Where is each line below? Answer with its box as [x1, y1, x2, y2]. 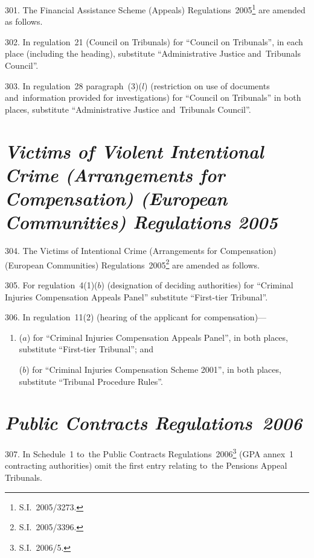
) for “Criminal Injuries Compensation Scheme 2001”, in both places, [26, 363, 281, 375]
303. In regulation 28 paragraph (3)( [5, 79, 142, 92]
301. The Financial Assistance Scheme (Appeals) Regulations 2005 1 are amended [5, 2, 306, 16]
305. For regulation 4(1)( [5, 278, 98, 291]
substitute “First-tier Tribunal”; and [19, 343, 154, 355]
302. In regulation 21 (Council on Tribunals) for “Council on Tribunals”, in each [5, 35, 303, 48]
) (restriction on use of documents [144, 79, 270, 92]
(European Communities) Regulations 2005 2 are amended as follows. [5, 256, 260, 271]
